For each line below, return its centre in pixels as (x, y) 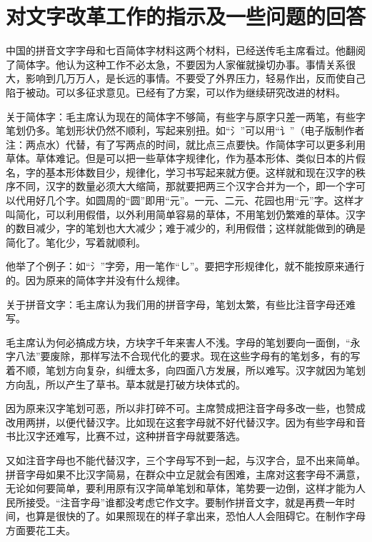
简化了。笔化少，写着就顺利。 (76, 242)
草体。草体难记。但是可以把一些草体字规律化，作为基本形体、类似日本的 (176, 158)
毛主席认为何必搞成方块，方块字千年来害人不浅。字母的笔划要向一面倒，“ (178, 342)
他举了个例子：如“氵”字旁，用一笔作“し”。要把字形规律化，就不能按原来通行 (185, 266)
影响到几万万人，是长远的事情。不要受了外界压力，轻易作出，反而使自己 (195, 78)
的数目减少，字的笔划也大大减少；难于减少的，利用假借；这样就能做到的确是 (186, 228)
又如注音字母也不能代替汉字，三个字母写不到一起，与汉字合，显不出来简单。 (186, 460)
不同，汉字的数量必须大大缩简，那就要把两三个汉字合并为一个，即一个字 (185, 186)
